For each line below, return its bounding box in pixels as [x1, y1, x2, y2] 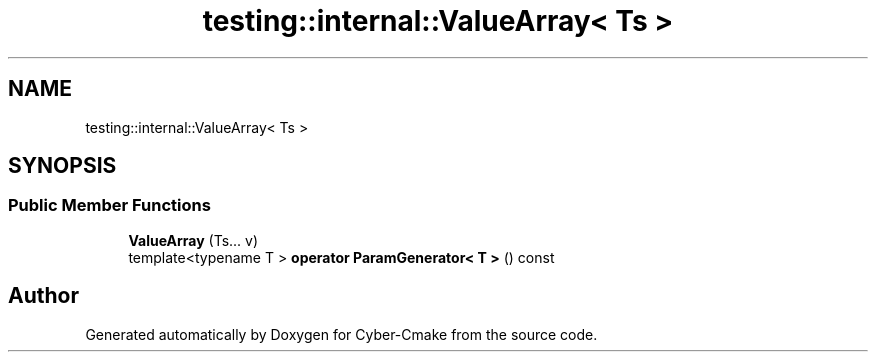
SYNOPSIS [8, 153, 117, 179]
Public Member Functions [8, 195, 211, 216]
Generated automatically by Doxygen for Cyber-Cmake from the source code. [85, 325, 598, 343]
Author [8, 283, 79, 309]
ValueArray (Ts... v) [128, 231, 259, 249]
